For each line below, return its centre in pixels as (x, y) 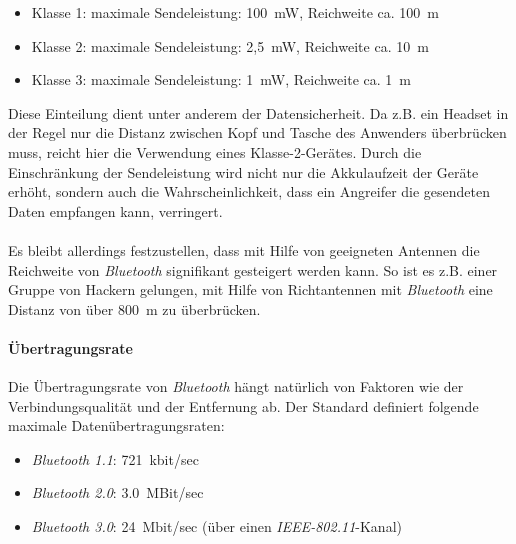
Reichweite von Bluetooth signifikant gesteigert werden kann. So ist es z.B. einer (253, 269)
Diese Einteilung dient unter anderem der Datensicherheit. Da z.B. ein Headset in (258, 112)
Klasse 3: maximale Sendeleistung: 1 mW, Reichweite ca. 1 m (221, 79)
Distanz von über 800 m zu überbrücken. (134, 308)
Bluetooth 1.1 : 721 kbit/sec (115, 458)
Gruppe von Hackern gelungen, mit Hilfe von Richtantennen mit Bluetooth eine (250, 289)
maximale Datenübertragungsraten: (116, 425)
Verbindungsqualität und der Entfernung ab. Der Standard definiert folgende (243, 405)
